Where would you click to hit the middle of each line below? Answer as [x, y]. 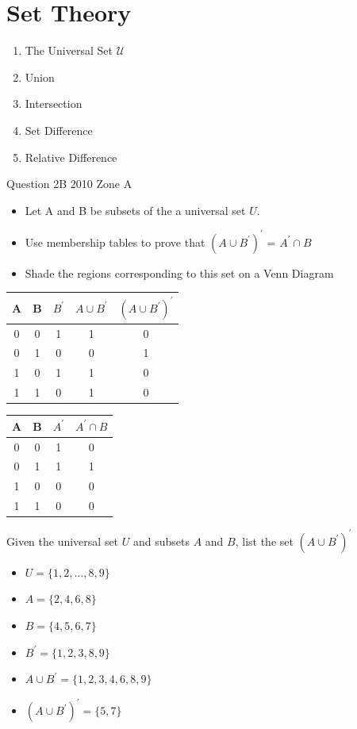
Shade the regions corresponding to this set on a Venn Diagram [179, 272]
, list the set [264, 541]
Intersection [54, 104]
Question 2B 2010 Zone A [69, 184]
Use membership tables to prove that [115, 242]
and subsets [161, 541]
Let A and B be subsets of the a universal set [135, 210]
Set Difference [59, 130]
